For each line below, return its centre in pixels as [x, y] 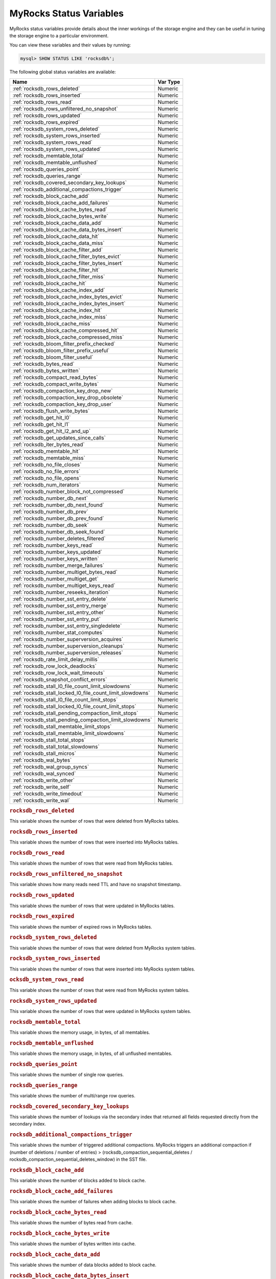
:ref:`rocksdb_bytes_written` [46, 370]
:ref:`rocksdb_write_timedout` [48, 793]
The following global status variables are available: [63, 72]
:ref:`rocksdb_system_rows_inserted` [57, 136]
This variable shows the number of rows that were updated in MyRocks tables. [92, 906]
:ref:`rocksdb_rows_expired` [46, 122]
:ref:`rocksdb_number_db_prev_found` [58, 518]
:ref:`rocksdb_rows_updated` [47, 115]
